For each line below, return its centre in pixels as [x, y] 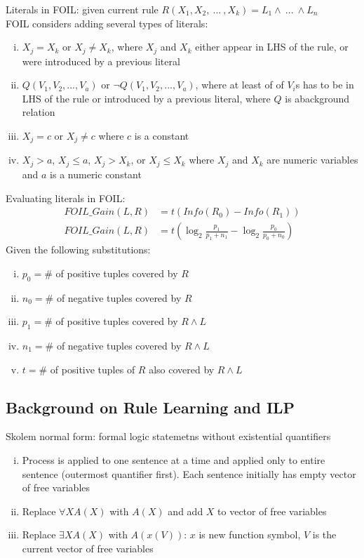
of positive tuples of [93, 369]
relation [39, 112]
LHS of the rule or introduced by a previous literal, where [146, 98]
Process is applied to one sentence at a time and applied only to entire [174, 459]
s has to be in [325, 85]
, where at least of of [240, 85]
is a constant [162, 136]
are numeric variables [312, 160]
